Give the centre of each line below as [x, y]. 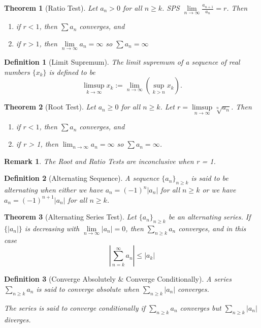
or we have [219, 190]
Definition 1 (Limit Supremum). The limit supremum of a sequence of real [122, 62]
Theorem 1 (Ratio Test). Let [51, 8]
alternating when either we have [54, 190]
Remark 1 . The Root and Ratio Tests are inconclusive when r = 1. [110, 161]
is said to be [210, 178]
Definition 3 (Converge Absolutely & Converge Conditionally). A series [118, 279]
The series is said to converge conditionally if [75, 307]
